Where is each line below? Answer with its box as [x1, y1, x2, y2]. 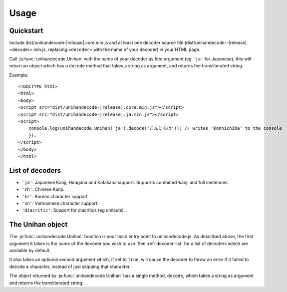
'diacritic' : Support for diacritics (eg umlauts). [21, 207, 125, 213]
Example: [9, 72, 28, 78]
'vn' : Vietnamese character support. [21, 200, 99, 206]
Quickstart [9, 26, 43, 35]
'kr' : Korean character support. [21, 193, 89, 199]
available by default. [9, 248, 51, 254]
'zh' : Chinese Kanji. [21, 186, 64, 192]
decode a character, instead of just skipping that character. [9, 264, 131, 270]
